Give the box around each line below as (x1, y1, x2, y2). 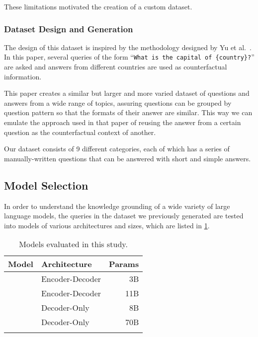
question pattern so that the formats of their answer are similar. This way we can (4, 107, 253, 118)
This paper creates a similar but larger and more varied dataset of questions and (4, 88, 250, 98)
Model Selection (4, 177, 88, 193)
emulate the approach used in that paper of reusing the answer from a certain (4, 117, 241, 128)
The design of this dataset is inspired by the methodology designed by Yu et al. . (4, 42, 252, 52)
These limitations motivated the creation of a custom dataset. (4, 1, 192, 11)
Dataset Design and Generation (4, 22, 133, 35)
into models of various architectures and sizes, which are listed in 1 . (4, 220, 210, 230)
